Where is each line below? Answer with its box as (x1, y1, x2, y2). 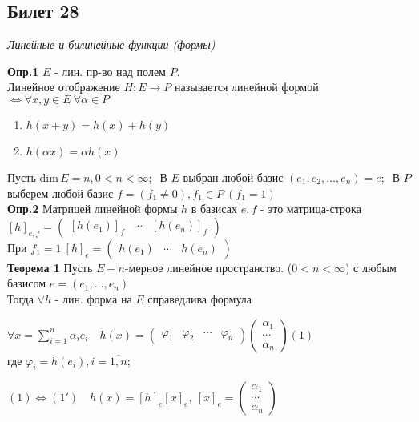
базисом (7, 275, 46, 291)
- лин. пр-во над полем (54, 62, 166, 79)
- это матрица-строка (260, 200, 361, 217)
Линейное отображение (7, 78, 120, 95)
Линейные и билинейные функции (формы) (7, 36, 216, 53)
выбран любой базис (183, 168, 284, 185)
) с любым (345, 259, 397, 275)
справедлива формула (147, 290, 252, 307)
